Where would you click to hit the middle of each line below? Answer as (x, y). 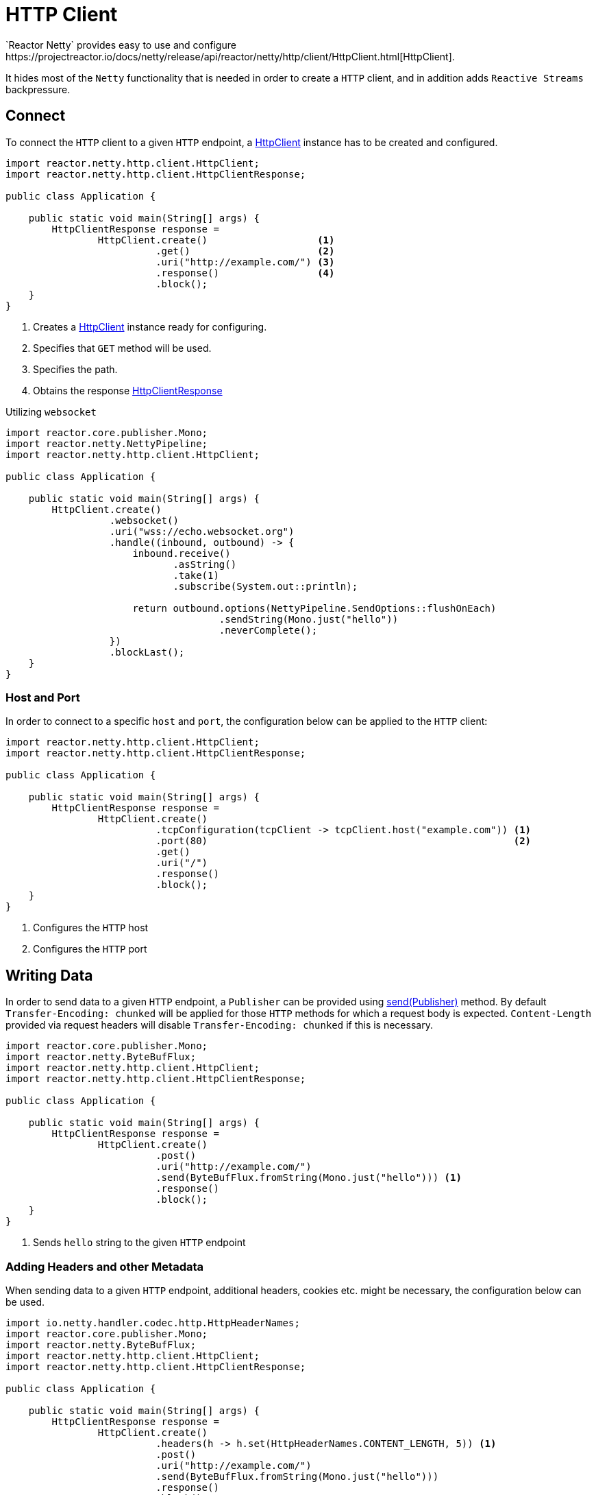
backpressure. (38, 89)
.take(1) (196, 575)
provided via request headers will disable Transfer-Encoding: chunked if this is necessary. (219, 1025)
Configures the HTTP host (91, 928)
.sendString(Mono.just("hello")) (309, 619)
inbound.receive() (182, 553)
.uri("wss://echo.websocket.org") (202, 531)
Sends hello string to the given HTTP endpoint (139, 1243)
